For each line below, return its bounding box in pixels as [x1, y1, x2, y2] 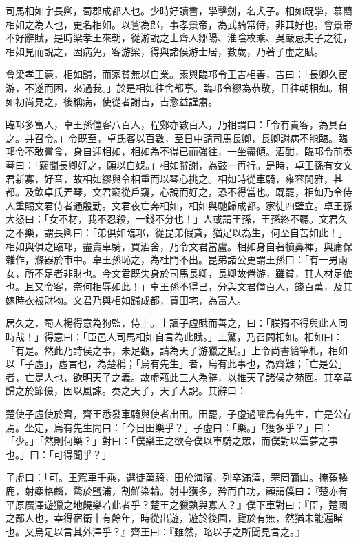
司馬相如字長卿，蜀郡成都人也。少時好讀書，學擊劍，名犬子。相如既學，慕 [6, 3, 343, 17]
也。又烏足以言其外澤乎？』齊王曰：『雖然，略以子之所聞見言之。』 [6, 524, 304, 538]
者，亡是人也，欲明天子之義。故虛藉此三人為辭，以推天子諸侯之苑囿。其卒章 [6, 369, 352, 384]
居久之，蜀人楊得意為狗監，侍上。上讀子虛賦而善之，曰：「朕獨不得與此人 [6, 316, 338, 330]
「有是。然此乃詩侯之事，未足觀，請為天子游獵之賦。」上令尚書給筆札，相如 [6, 342, 348, 357]
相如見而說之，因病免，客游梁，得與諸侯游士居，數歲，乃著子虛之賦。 [6, 43, 324, 58]
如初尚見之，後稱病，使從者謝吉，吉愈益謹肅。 [6, 94, 218, 108]
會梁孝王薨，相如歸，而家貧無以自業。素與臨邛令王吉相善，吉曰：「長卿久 [6, 67, 338, 81]
